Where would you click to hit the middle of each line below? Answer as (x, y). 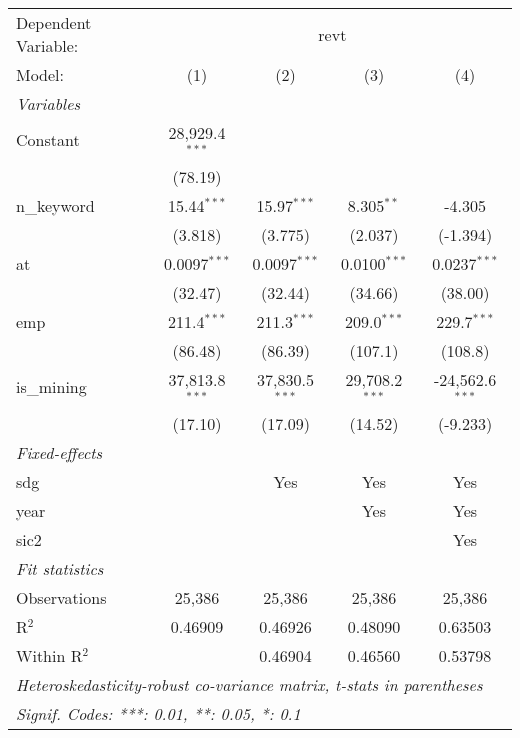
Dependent (54, 22)
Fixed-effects (59, 452)
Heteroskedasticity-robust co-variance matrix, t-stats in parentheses (249, 684)
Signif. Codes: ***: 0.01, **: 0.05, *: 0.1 (158, 713)
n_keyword (55, 205)
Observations (61, 597)
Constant (48, 140)
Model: (40, 74)
